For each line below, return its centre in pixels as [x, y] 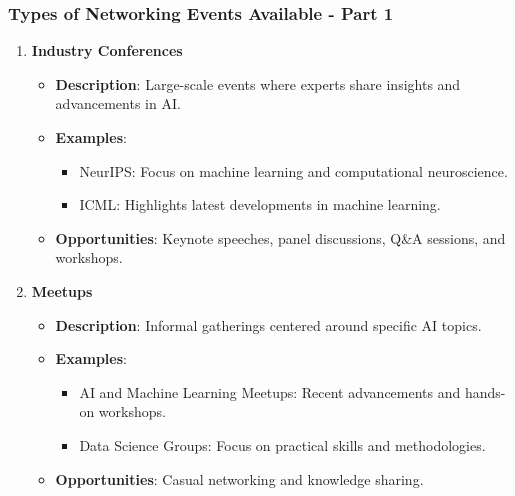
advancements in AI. [118, 103]
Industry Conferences [107, 50]
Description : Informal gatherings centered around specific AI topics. [268, 324]
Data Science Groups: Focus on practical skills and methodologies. [282, 444]
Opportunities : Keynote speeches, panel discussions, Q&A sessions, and [280, 237]
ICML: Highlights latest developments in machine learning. [260, 204]
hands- [485, 391]
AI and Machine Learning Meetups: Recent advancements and [270, 391]
